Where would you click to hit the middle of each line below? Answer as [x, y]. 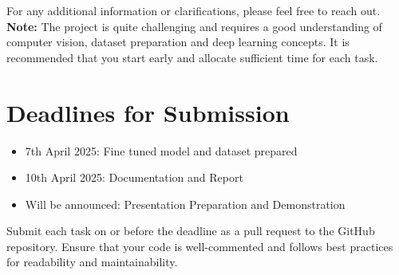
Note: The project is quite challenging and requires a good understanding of [194, 26]
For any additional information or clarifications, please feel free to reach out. [194, 10]
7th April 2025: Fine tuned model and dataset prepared [161, 150]
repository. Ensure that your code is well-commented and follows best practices [200, 246]
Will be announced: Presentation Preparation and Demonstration [185, 204]
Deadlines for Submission [148, 112]
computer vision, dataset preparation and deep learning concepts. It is [178, 42]
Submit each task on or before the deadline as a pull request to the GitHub [191, 231]
